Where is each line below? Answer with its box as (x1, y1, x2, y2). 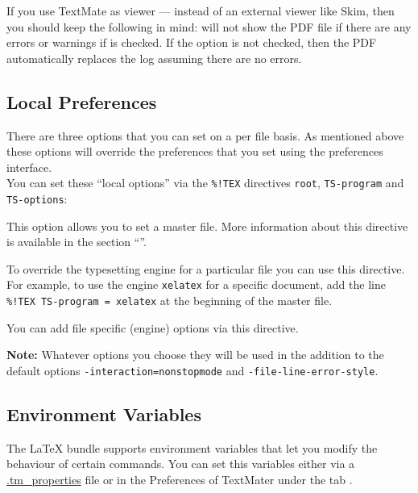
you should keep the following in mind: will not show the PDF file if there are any (6, 18, 412, 35)
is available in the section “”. (6, 233, 147, 250)
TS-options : (6, 190, 68, 207)
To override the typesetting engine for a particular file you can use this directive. (6, 260, 405, 277)
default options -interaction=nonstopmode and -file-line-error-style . (6, 361, 379, 378)
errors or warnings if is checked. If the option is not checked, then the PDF (6, 34, 377, 51)
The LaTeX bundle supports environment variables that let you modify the (6, 439, 378, 456)
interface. (6, 158, 52, 175)
